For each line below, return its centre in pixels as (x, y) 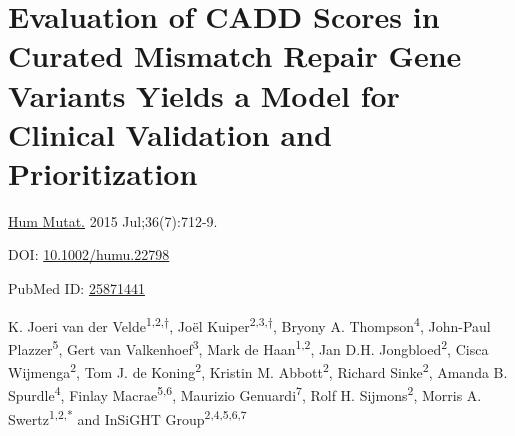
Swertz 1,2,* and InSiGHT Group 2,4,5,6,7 (127, 417)
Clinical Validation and (170, 133)
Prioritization (103, 172)
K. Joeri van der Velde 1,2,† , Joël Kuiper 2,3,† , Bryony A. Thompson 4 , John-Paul (249, 324)
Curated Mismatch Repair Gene (235, 55)
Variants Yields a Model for (204, 94)
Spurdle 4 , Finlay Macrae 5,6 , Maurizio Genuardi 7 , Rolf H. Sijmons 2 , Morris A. (245, 394)
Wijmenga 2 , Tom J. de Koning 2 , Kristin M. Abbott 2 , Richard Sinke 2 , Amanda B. (258, 370)
